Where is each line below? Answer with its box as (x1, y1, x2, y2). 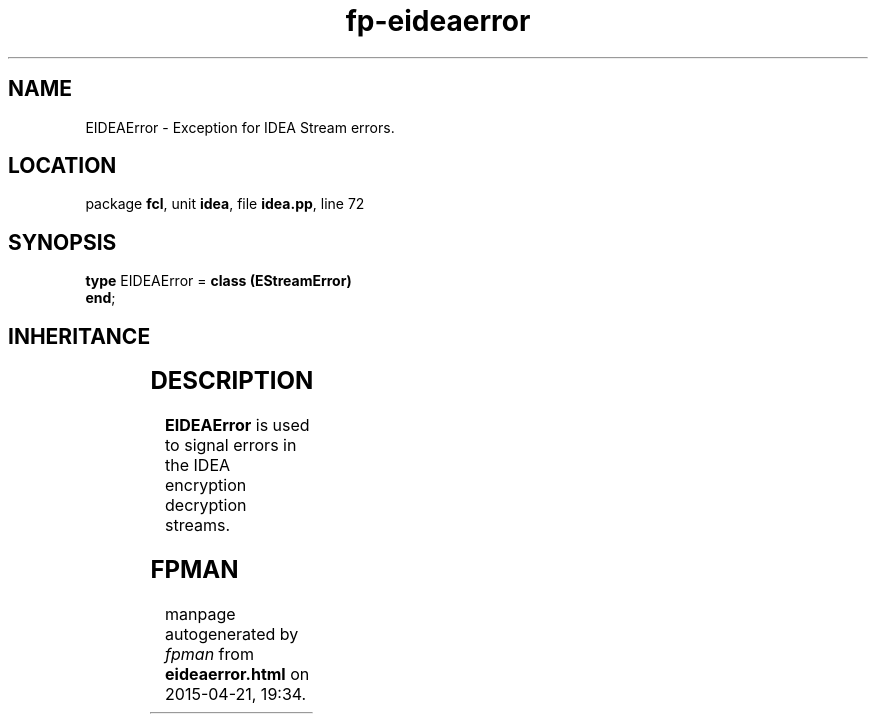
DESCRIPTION (150, 366, 314, 396)
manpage (165, 603, 236, 624)
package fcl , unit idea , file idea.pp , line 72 (85, 195, 365, 213)
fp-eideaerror (345, 4, 531, 38)
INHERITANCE (8, 323, 151, 349)
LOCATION (8, 153, 117, 179)
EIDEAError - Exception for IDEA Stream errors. (85, 118, 395, 136)
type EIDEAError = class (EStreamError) (85, 272, 352, 290)
